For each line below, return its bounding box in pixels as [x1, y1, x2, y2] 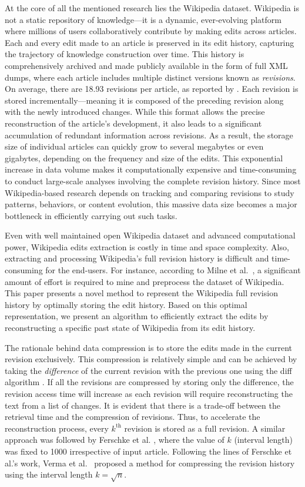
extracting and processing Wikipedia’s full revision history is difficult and [5, 252, 269, 264]
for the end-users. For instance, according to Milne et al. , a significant [45, 264, 301, 276]
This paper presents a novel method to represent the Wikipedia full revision [5, 287, 278, 299]
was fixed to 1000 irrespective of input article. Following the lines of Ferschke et [5, 445, 292, 457]
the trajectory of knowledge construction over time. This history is [5, 48, 244, 60]
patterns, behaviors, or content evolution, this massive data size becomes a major [5, 198, 297, 210]
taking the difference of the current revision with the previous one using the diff [5, 364, 292, 376]
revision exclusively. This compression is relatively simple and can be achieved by [5, 353, 297, 365]
